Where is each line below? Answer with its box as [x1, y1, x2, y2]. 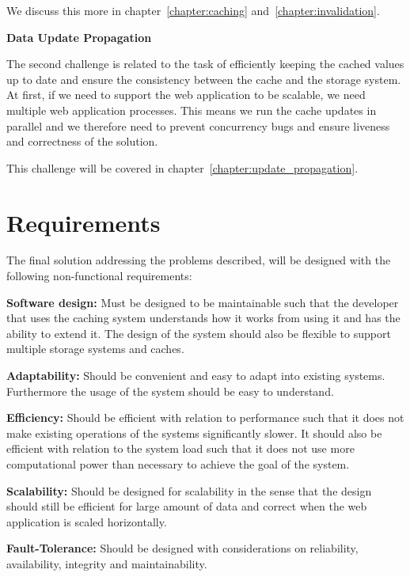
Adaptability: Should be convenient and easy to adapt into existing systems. [6, 367, 385, 384]
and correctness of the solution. [6, 133, 158, 150]
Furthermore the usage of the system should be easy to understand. [6, 382, 334, 399]
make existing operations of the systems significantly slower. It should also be [6, 424, 382, 441]
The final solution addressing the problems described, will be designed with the [6, 252, 391, 268]
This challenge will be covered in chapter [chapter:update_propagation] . [6, 159, 359, 176]
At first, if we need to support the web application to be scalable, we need [6, 86, 366, 103]
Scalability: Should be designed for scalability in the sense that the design [6, 482, 372, 499]
